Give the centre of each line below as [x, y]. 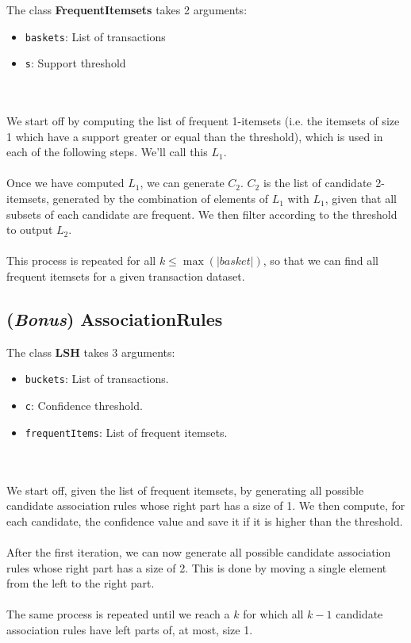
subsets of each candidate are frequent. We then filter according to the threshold [202, 214]
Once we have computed [65, 183]
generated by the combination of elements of [161, 199]
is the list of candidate [317, 183]
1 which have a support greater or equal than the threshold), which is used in [195, 136]
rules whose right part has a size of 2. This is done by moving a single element [197, 567]
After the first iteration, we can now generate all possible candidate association [199, 551]
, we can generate [182, 183]
